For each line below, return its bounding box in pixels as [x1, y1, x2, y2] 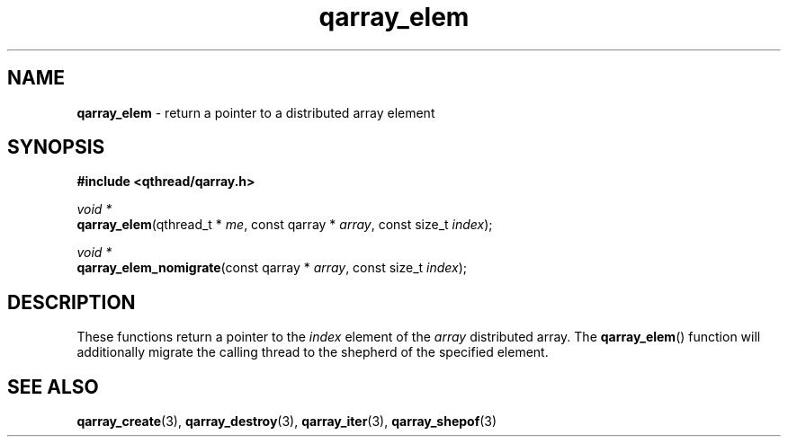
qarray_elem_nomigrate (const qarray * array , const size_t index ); [76, 260, 468, 276]
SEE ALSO [7, 375, 99, 398]
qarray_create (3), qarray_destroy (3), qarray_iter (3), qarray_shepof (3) [76, 413, 497, 430]
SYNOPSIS [7, 136, 105, 159]
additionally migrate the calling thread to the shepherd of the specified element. [76, 344, 549, 360]
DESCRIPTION [7, 290, 136, 314]
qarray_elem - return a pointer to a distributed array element [76, 104, 435, 120]
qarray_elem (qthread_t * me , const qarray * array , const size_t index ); [76, 217, 493, 233]
